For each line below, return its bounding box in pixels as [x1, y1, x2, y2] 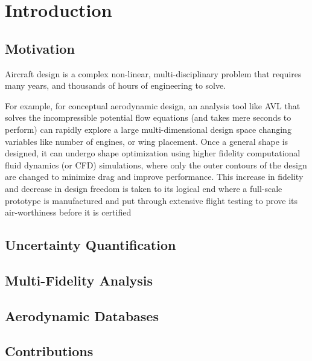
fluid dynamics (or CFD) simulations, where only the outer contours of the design [5, 158, 307, 171]
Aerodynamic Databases [5, 306, 159, 325]
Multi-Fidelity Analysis [5, 270, 153, 289]
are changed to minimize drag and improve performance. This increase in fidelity [5, 170, 304, 183]
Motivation [5, 39, 75, 57]
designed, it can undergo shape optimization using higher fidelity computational [5, 147, 301, 159]
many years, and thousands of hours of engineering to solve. [5, 79, 226, 92]
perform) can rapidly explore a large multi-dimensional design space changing [5, 123, 291, 135]
